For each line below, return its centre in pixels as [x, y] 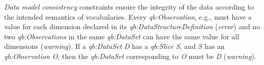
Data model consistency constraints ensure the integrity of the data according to [129, 7]
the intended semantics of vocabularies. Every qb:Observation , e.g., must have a [128, 16]
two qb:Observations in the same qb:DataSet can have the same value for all [122, 36]
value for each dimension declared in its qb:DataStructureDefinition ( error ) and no [132, 26]
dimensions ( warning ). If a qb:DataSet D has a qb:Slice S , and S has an [114, 46]
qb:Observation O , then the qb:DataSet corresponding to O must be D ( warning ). [130, 56]
